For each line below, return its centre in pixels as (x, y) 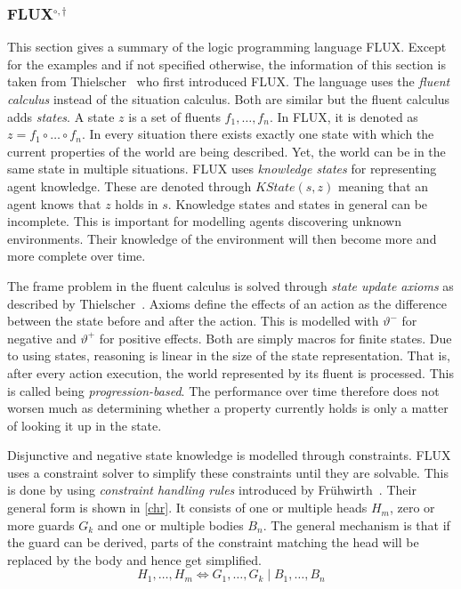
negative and (42, 338)
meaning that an (383, 186)
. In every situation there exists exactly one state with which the (258, 134)
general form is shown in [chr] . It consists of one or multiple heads (187, 508)
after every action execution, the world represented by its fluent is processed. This (230, 372)
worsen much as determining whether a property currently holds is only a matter (228, 408)
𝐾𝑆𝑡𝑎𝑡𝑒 (275, 187)
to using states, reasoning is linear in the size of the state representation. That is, (229, 355)
